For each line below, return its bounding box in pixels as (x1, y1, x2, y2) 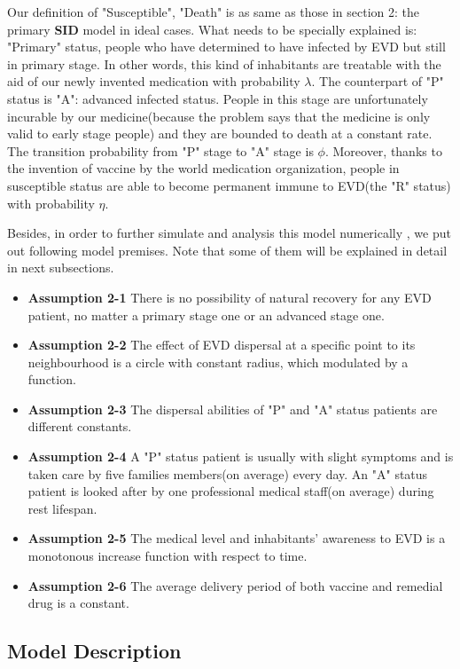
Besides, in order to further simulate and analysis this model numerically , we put (7, 224, 451, 242)
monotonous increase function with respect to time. (27, 547, 308, 565)
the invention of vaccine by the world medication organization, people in (7, 159, 400, 177)
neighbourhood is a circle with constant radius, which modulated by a (27, 352, 409, 371)
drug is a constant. (27, 594, 129, 612)
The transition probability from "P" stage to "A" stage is (7, 141, 314, 160)
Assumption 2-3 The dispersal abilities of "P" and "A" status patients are (27, 399, 438, 418)
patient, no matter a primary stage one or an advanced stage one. (27, 305, 385, 324)
